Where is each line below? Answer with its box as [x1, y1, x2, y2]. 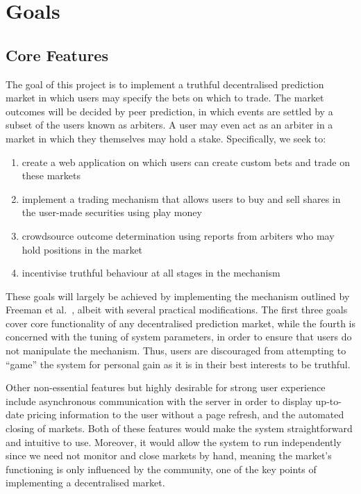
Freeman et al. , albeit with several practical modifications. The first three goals [6, 302, 348, 317]
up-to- [315, 393, 342, 408]
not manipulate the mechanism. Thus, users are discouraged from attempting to [6, 343, 346, 358]
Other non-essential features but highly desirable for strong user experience [6, 380, 326, 395]
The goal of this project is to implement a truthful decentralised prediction [6, 76, 324, 91]
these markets [22, 168, 81, 183]
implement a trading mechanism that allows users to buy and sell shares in [22, 191, 341, 206]
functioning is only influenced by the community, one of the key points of [6, 461, 317, 476]
